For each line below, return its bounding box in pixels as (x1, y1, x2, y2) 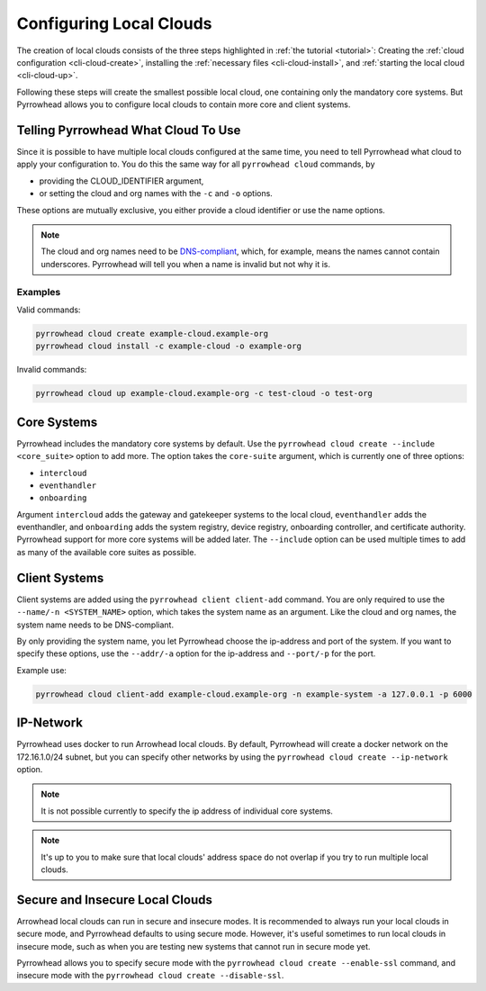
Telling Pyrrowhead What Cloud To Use (16, 122, 241, 138)
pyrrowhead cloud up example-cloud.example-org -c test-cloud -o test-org (35, 388, 373, 399)
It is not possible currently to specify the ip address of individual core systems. (40, 806, 333, 816)
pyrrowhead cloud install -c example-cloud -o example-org (35, 341, 301, 351)
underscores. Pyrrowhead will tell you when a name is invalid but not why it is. (40, 258, 331, 269)
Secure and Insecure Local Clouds (16, 892, 213, 907)
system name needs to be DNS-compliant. (16, 619, 175, 630)
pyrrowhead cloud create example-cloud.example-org (35, 329, 269, 338)
